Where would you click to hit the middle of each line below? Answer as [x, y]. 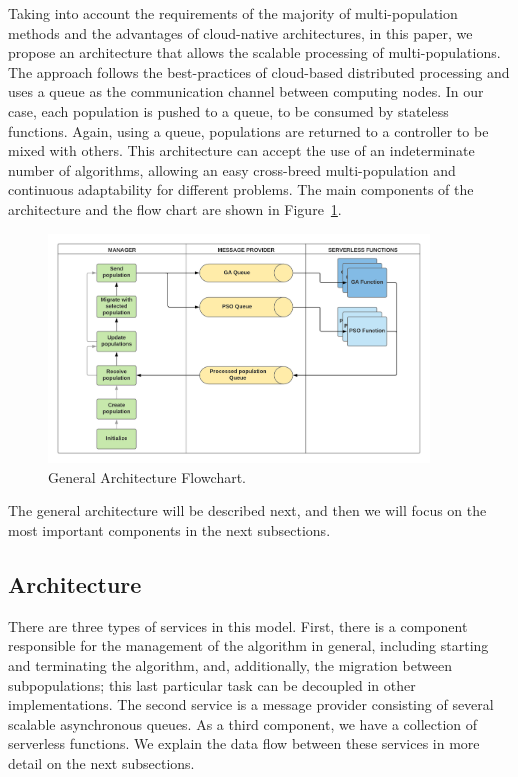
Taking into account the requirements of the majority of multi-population [233, 13]
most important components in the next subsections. [169, 530]
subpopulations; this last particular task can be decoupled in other [212, 684]
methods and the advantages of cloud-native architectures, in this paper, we [240, 32]
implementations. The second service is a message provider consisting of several [251, 704]
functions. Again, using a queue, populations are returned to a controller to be [248, 130]
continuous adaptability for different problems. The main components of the [241, 189]
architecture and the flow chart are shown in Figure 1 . [175, 208]
